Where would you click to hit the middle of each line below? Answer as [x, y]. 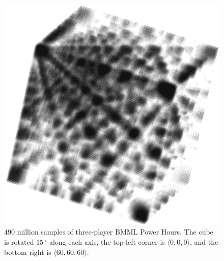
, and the [204, 241]
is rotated [19, 241]
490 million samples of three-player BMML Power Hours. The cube [109, 232]
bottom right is [28, 252]
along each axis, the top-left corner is [107, 241]
